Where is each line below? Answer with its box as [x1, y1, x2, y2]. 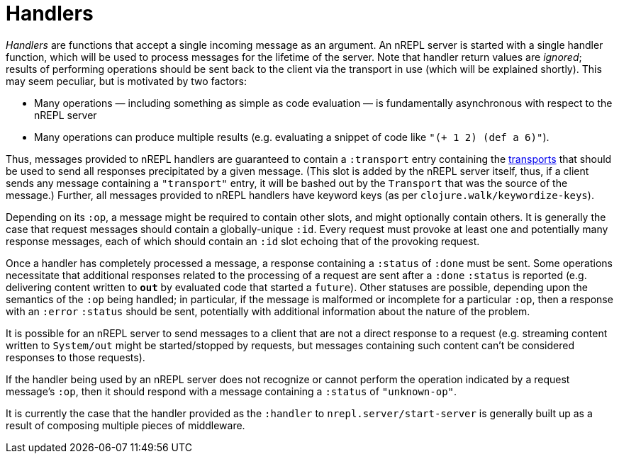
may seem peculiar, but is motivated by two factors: [6, 74, 247, 87]
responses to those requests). [6, 351, 145, 363]
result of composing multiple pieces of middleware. [6, 419, 245, 431]
